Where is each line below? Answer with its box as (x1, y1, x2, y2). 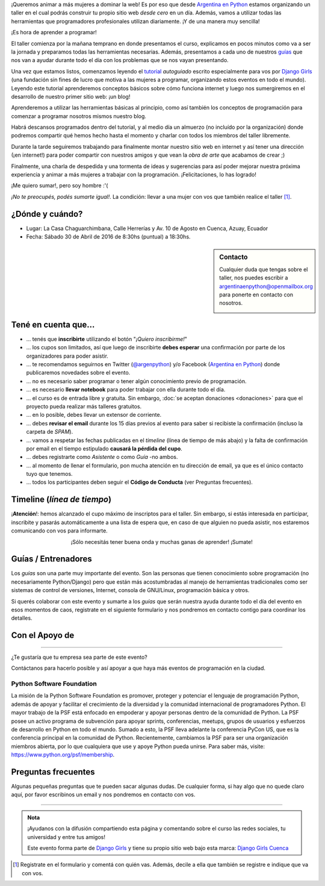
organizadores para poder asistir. (26, 352, 108, 360)
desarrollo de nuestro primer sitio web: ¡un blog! (11, 93, 131, 100)
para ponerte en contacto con (219, 291, 294, 298)
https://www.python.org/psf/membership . (11, 751, 115, 758)
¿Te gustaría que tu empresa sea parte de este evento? (11, 654, 147, 661)
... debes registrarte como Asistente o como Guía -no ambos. (26, 454, 178, 461)
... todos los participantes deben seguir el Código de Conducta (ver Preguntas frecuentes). (26, 479, 253, 486)
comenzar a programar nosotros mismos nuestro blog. (11, 112, 147, 120)
